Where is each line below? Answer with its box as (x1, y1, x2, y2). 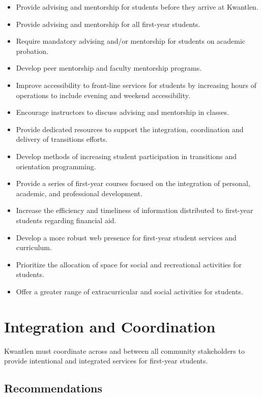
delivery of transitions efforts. (16, 134, 108, 144)
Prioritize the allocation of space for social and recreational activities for (16, 259, 242, 269)
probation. (16, 45, 48, 56)
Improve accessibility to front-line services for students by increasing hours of (16, 79, 256, 90)
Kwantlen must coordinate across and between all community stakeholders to (4, 345, 245, 356)
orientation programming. (16, 161, 96, 171)
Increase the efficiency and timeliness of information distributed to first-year (16, 205, 253, 216)
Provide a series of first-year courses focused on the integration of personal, (16, 178, 250, 189)
